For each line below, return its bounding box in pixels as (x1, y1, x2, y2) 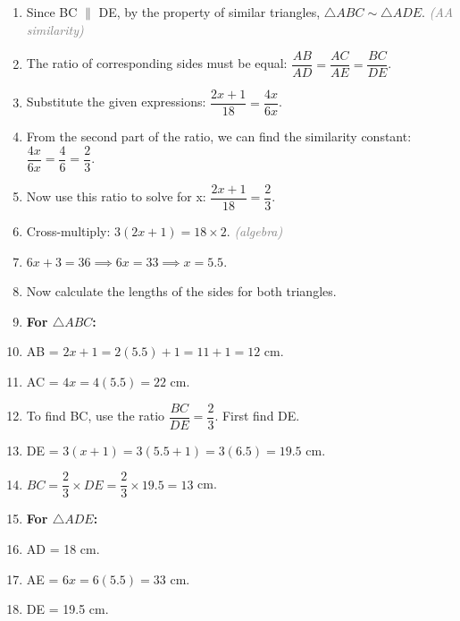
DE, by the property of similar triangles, (98, 3, 321, 21)
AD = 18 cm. (26, 539, 100, 557)
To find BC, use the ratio (26, 406, 165, 425)
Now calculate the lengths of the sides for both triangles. (26, 282, 337, 301)
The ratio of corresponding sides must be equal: (26, 54, 288, 72)
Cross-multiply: (26, 222, 111, 241)
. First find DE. (214, 406, 300, 425)
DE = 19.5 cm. (26, 600, 109, 618)
